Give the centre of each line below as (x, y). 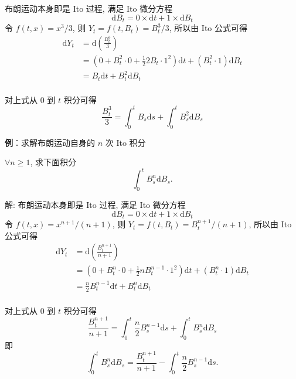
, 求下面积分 (53, 162)
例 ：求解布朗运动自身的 (50, 142)
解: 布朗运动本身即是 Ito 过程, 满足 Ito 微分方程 (95, 205)
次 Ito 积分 (125, 142)
